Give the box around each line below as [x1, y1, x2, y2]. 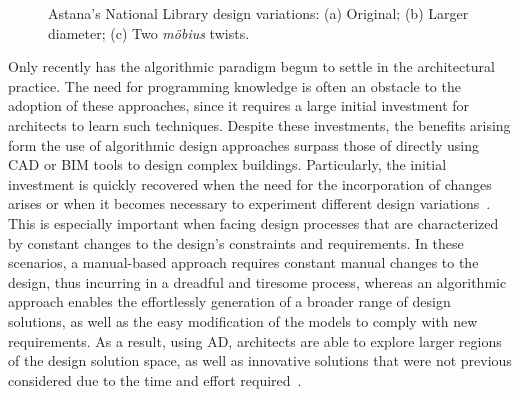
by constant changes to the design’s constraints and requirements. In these [8, 232, 464, 253]
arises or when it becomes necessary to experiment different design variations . [8, 193, 491, 214]
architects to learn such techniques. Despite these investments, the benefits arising [8, 114, 511, 135]
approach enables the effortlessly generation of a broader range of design [8, 291, 451, 312]
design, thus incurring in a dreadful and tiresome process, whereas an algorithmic [8, 271, 507, 292]
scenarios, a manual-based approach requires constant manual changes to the [8, 252, 479, 273]
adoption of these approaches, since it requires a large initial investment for [8, 95, 470, 116]
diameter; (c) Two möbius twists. [48, 22, 250, 43]
